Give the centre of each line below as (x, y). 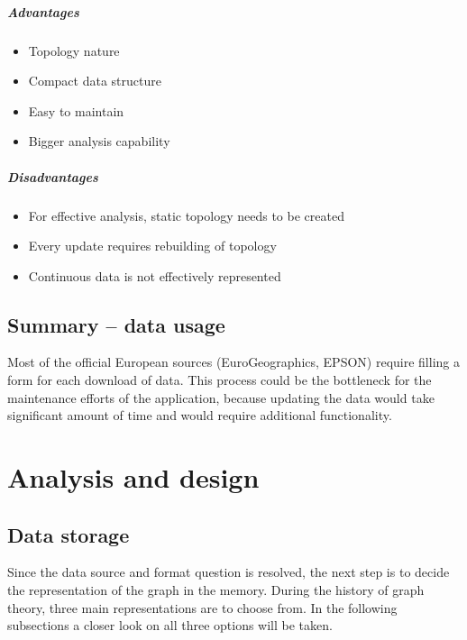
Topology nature (74, 50)
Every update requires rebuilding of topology (152, 246)
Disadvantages (53, 176)
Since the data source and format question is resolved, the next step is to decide (229, 572)
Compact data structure (95, 81)
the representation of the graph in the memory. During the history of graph (216, 590)
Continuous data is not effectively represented (155, 275)
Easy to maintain (76, 110)
